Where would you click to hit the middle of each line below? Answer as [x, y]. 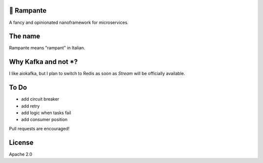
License [21, 142]
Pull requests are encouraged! [39, 128]
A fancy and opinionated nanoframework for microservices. [69, 22]
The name [25, 36]
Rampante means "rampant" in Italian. [47, 48]
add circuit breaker [40, 99]
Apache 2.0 [21, 154]
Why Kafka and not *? [43, 62]
